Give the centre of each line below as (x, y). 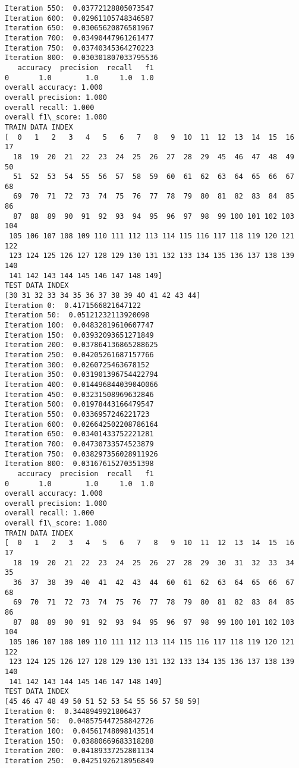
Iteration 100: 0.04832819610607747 (79, 325)
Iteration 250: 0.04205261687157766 (79, 355)
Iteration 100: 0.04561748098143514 (79, 731)
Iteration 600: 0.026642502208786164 (81, 424)
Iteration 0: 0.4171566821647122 (73, 305)
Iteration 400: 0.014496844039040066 (81, 384)
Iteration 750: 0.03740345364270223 (79, 48)
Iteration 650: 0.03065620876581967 (79, 28)
